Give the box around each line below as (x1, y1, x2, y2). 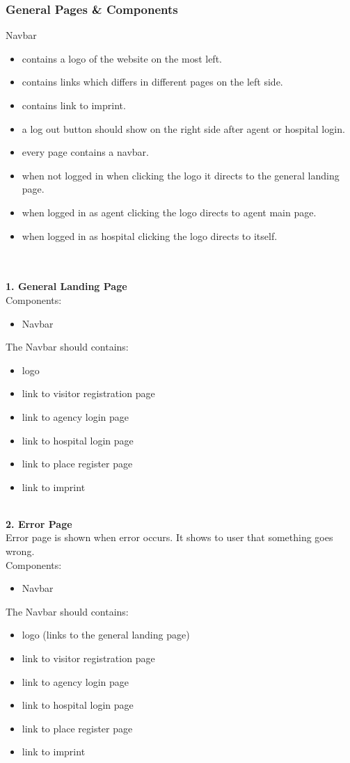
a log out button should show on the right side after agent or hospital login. (22, 121, 345, 136)
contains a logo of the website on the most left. (22, 51, 222, 65)
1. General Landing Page (6, 279, 127, 294)
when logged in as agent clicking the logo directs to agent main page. (22, 204, 317, 219)
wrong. (6, 544, 35, 559)
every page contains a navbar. (22, 145, 149, 159)
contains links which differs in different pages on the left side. (22, 74, 283, 89)
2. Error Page (6, 516, 72, 531)
